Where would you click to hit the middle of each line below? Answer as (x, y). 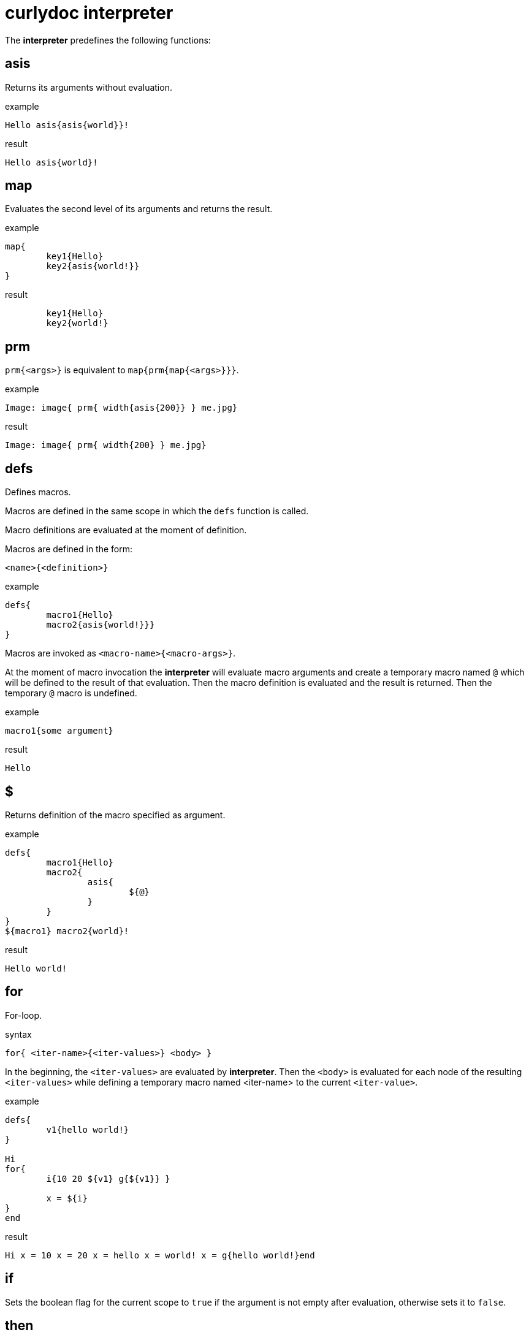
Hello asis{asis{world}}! (67, 125)
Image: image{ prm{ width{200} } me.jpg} (106, 445)
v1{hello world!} (88, 1129)
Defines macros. (38, 492)
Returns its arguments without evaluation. (89, 87)
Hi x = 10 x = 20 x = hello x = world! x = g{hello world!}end (160, 1255)
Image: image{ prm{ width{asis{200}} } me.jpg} (121, 408)
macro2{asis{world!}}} (101, 625)
